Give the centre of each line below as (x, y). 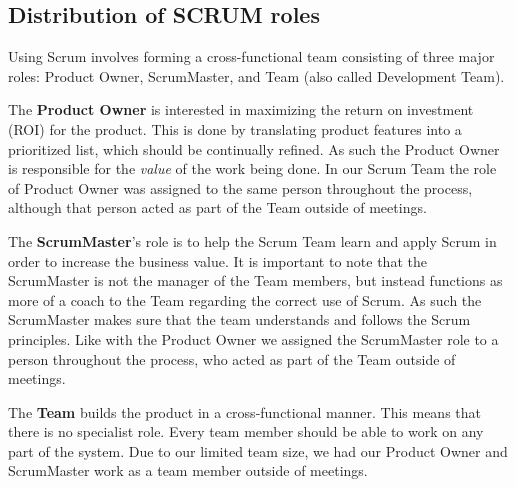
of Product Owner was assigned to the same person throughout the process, (240, 187)
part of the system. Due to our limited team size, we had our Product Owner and (258, 450)
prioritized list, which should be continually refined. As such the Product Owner (254, 148)
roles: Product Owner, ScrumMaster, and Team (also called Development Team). (256, 75)
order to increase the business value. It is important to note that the (217, 260)
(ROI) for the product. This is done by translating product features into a (235, 128)
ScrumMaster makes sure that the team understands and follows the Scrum (239, 319)
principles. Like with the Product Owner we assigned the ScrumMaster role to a (253, 338)
